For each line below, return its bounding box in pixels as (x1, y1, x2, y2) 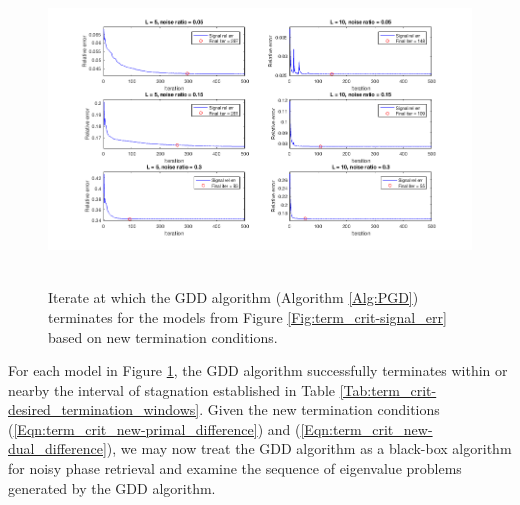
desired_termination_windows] (8, 399, 200, 420)
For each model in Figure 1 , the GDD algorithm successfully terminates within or (8, 360, 508, 381)
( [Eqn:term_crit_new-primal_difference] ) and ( (8, 418, 301, 439)
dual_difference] (8, 438, 107, 459)
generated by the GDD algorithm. (8, 477, 216, 498)
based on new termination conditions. (48, 326, 278, 347)
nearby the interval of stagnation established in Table (8, 379, 335, 400)
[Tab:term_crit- (339, 379, 437, 400)
